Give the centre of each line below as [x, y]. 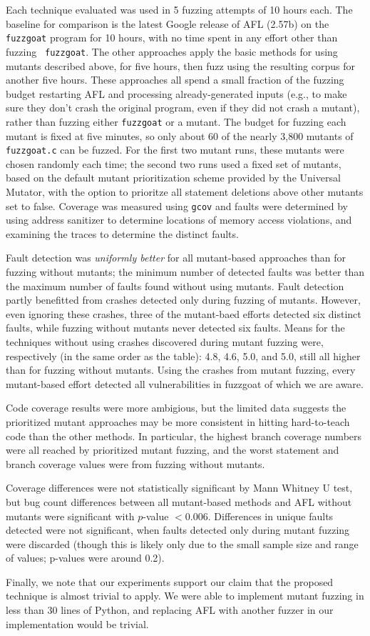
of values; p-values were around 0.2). [85, 558]
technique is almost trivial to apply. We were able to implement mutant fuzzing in [185, 596]
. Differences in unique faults [271, 516]
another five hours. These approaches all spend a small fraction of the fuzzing [175, 80]
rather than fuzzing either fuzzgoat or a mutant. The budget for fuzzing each [176, 121]
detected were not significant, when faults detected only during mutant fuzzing [178, 530]
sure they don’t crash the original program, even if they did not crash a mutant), [183, 108]
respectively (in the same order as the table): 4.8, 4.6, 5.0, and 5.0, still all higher [183, 356]
